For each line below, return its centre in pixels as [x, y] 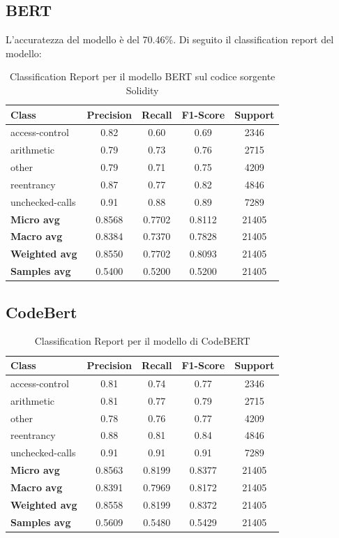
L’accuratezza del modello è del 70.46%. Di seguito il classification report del [170, 39]
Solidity [142, 90]
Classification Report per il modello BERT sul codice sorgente [142, 76]
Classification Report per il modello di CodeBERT [142, 341]
